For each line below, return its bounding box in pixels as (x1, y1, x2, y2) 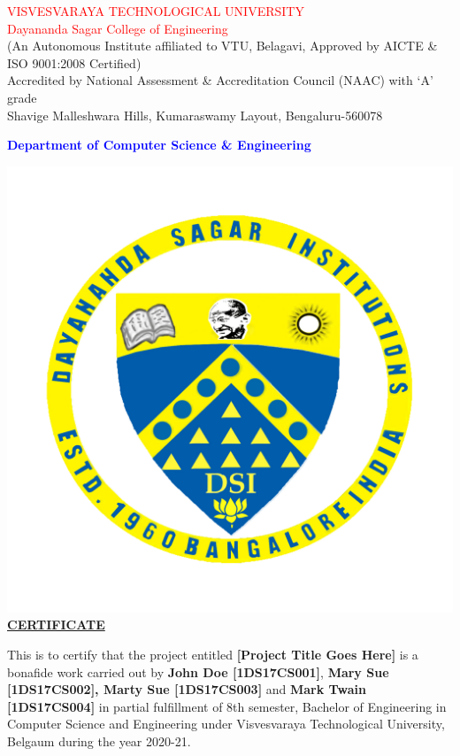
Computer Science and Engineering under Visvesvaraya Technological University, (7, 714, 445, 733)
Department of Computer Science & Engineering (7, 135, 311, 154)
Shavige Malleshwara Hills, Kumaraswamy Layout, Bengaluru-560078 (7, 105, 383, 124)
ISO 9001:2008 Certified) (7, 53, 142, 72)
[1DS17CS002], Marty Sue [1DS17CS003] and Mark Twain (7, 680, 366, 698)
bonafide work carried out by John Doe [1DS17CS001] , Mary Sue (7, 662, 389, 681)
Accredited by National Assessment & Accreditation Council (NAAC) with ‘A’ (7, 71, 433, 89)
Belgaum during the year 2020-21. (7, 731, 191, 750)
